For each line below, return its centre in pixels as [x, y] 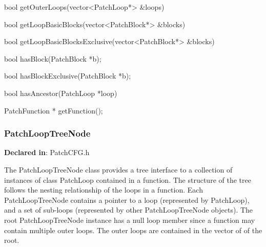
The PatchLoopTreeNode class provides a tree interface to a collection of [118, 169]
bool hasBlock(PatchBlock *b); [53, 58]
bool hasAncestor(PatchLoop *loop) [61, 93]
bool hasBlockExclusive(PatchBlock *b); [68, 76]
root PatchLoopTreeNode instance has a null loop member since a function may [130, 220]
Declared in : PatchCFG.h [47, 152]
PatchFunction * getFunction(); [54, 110]
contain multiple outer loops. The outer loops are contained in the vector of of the [133, 230]
